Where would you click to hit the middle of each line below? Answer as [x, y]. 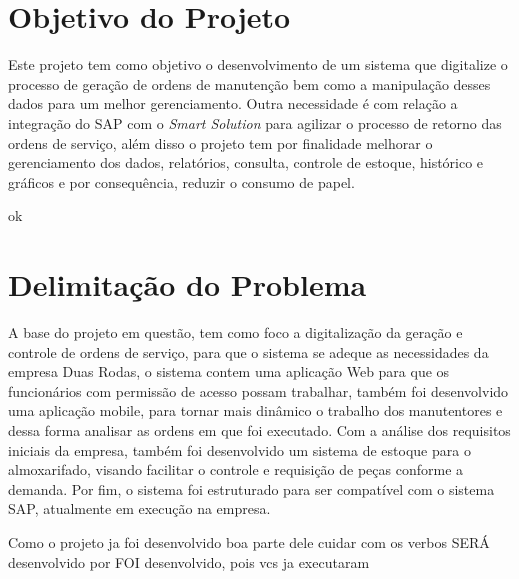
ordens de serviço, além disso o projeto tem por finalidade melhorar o [220, 142]
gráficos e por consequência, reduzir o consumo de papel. [181, 181]
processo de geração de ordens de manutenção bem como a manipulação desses [249, 83]
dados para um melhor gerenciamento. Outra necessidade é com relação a [233, 103]
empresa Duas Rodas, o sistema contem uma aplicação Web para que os [229, 371]
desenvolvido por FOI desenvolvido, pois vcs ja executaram [189, 561]
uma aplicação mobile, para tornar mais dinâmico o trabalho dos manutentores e [255, 410]
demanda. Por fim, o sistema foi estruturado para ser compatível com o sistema [251, 488]
